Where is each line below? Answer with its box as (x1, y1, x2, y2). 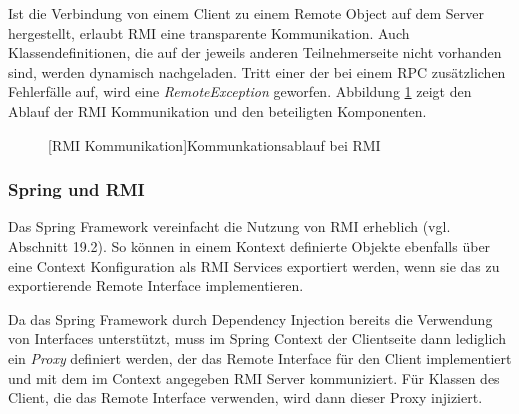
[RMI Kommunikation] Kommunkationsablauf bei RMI (48, 134, 381, 155)
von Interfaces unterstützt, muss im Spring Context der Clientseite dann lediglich (8, 328, 506, 349)
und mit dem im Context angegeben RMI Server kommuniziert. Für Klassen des (8, 367, 500, 388)
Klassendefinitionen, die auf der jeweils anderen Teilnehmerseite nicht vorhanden (8, 42, 502, 63)
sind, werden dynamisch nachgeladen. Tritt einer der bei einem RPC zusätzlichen (8, 61, 506, 82)
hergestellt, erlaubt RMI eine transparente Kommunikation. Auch (8, 22, 410, 43)
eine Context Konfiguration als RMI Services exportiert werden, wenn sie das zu (8, 255, 500, 276)
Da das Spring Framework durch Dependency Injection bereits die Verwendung (8, 308, 493, 329)
